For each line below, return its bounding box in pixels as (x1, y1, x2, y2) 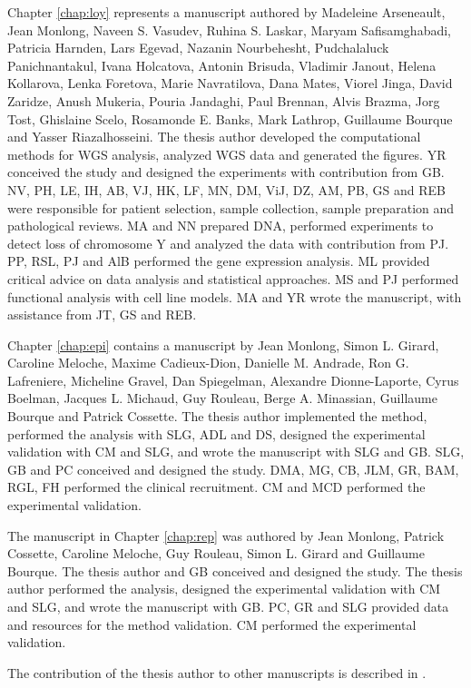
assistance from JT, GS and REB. (7, 305, 197, 324)
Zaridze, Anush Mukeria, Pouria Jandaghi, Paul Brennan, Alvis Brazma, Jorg (7, 91, 440, 110)
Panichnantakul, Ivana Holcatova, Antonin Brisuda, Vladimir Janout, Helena (7, 55, 437, 74)
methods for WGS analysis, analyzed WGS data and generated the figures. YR (7, 144, 446, 163)
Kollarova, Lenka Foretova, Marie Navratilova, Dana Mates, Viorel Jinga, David (7, 74, 453, 93)
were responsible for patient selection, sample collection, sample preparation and (7, 198, 455, 217)
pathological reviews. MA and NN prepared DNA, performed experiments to (7, 216, 434, 235)
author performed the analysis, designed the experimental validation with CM (7, 579, 441, 598)
